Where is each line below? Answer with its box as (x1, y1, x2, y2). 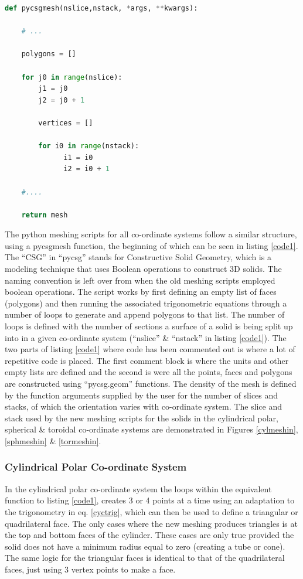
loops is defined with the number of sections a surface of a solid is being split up (5, 320, 293, 332)
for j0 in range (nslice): (21, 73, 122, 81)
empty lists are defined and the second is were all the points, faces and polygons (5, 366, 292, 378)
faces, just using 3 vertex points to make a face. (5, 563, 176, 575)
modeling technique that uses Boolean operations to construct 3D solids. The (5, 263, 282, 275)
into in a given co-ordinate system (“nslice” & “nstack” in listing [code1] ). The (5, 331, 287, 343)
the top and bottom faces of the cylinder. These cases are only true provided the (5, 529, 294, 541)
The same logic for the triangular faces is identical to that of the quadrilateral (5, 551, 285, 564)
